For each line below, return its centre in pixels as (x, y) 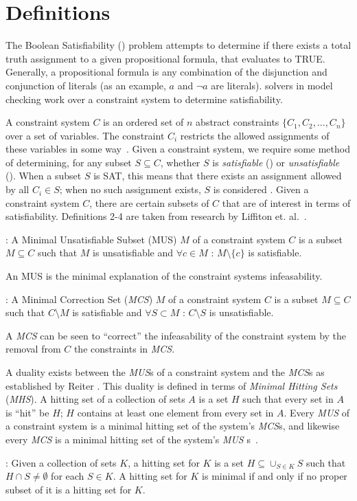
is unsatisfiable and (133, 253)
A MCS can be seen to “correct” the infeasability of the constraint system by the (176, 335)
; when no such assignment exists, (130, 189)
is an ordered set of (143, 122)
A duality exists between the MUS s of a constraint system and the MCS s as (165, 372)
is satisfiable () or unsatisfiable (276, 162)
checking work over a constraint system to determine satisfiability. (144, 99)
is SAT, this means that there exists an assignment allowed (218, 176)
